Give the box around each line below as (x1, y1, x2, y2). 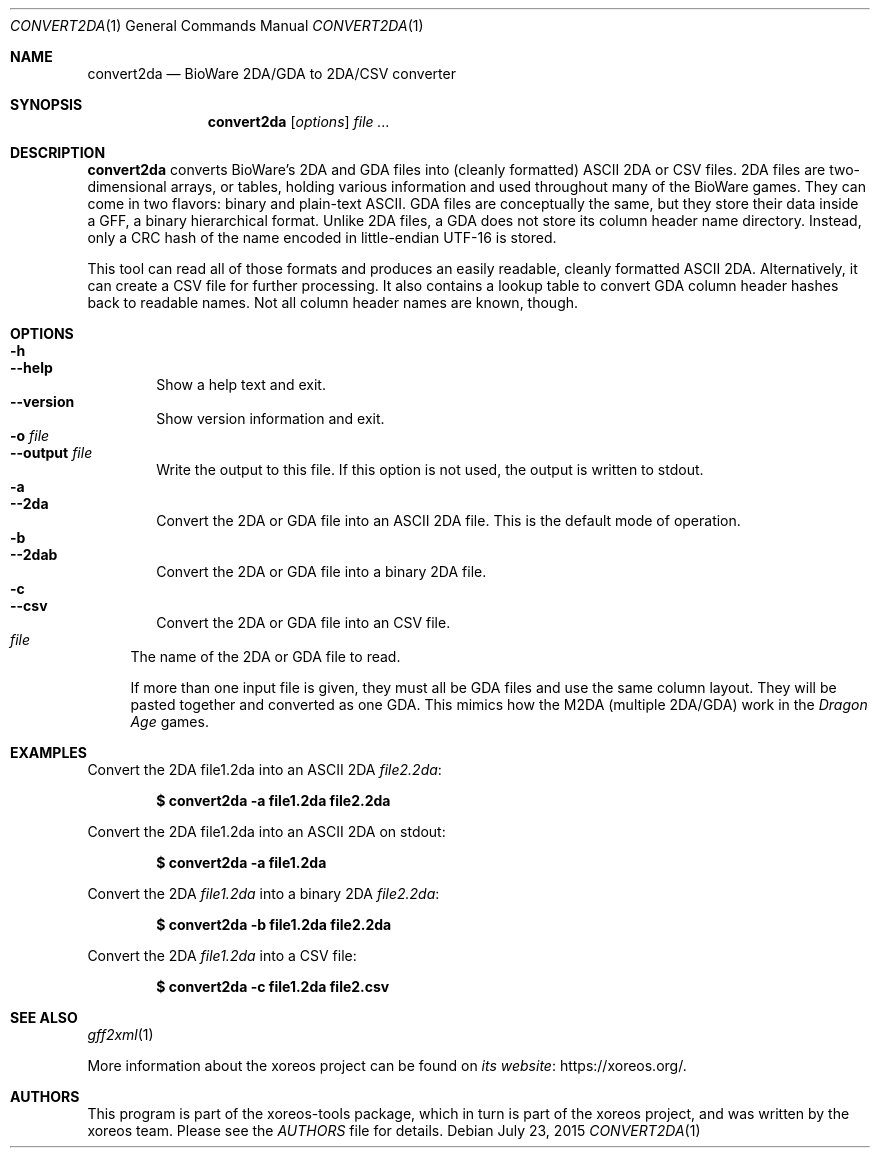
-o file (10, 427, 50, 444)
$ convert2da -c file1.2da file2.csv (156, 978, 390, 995)
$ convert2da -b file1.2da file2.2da (156, 916, 392, 933)
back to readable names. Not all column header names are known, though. (87, 294, 579, 311)
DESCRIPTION (10, 144, 106, 161)
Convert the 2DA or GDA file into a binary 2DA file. (156, 563, 487, 580)
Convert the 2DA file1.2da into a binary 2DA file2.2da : (87, 885, 440, 902)
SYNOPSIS (10, 96, 83, 113)
